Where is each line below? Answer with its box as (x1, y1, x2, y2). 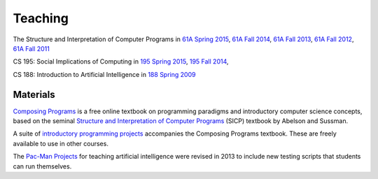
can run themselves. (13, 162, 72, 171)
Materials (13, 88, 55, 101)
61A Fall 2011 (13, 44, 50, 52)
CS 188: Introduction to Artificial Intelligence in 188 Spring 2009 (13, 70, 196, 78)
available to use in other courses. (13, 139, 108, 148)
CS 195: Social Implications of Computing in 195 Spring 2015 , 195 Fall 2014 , (13, 57, 229, 66)
